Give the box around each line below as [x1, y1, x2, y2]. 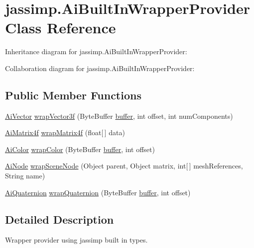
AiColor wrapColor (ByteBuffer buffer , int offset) [5, 144, 155, 154]
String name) [5, 170, 45, 181]
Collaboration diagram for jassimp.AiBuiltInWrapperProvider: [5, 63, 195, 73]
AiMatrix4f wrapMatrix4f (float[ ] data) [5, 127, 125, 138]
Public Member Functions [5, 87, 141, 102]
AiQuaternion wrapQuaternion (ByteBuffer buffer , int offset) [5, 187, 191, 197]
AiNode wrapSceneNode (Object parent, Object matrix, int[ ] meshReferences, [5, 161, 243, 171]
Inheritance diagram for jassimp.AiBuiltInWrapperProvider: [5, 46, 187, 57]
